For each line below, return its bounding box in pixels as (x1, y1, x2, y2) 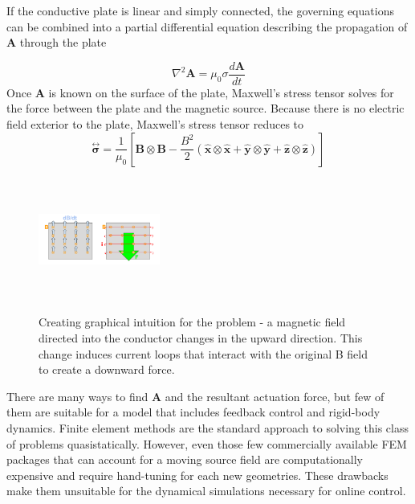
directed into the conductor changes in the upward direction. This (39, 329, 363, 346)
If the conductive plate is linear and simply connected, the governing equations (6, 2, 394, 18)
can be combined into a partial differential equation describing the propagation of (6, 18, 408, 35)
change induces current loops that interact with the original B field (39, 345, 368, 362)
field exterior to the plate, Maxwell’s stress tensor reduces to (6, 116, 304, 133)
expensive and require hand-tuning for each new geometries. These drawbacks (6, 466, 389, 483)
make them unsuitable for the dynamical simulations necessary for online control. (6, 482, 406, 499)
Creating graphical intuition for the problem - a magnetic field (39, 313, 346, 330)
